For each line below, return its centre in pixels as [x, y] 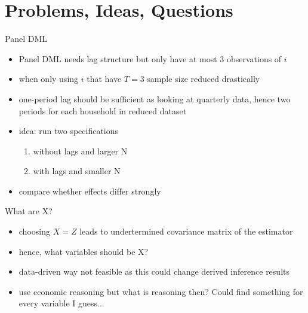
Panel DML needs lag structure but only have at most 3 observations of [150, 58]
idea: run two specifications [69, 131]
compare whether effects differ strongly [90, 191]
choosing [34, 231]
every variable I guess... [61, 303]
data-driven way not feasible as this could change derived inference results [154, 271]
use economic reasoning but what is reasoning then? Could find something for [161, 291]
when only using [49, 79]
